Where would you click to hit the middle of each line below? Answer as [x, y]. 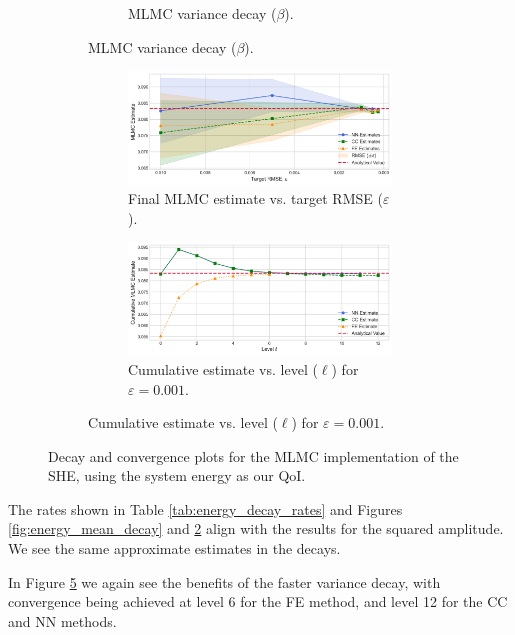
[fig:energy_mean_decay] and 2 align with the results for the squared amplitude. [256, 528]
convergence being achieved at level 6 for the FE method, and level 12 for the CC [258, 601]
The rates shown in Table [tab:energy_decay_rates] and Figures [205, 508]
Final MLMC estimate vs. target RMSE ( [255, 198]
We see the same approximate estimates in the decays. [174, 548]
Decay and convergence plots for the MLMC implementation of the [253, 455]
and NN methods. [62, 620]
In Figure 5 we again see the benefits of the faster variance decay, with [224, 581]
